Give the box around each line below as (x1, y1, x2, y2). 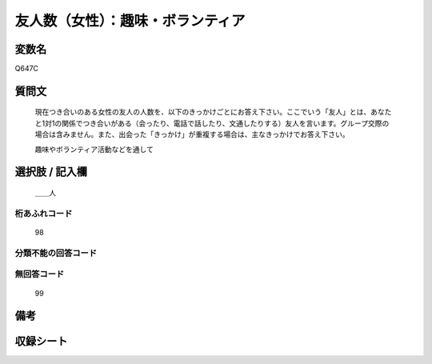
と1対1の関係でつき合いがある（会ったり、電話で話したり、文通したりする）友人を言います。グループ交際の (34, 118, 390, 128)
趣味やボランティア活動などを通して (34, 144, 154, 154)
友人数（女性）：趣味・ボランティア (14, 12, 246, 30)
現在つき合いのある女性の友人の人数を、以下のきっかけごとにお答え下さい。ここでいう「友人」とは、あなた (34, 107, 392, 117)
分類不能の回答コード (14, 247, 98, 258)
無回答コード (14, 269, 65, 280)
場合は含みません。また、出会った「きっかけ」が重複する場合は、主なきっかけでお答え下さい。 (34, 130, 350, 139)
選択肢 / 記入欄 (14, 165, 88, 179)
